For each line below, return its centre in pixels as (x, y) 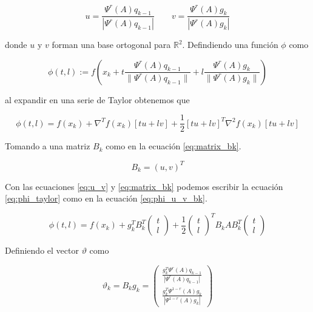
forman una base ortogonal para (111, 45)
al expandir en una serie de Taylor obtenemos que (97, 99)
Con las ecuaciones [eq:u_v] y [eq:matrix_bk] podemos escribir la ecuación (144, 186)
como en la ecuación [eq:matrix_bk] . (173, 146)
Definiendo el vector (42, 250)
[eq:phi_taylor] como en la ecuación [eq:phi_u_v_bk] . (106, 198)
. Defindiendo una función (230, 45)
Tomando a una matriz (48, 146)
